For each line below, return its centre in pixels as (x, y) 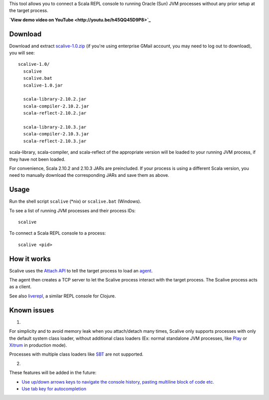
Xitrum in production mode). (38, 345)
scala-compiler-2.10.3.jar (56, 134)
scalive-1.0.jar (43, 85)
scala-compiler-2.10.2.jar (56, 106)
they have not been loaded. (37, 159)
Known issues (32, 310)
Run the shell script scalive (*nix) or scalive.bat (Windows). (75, 201)
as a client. (20, 287)
